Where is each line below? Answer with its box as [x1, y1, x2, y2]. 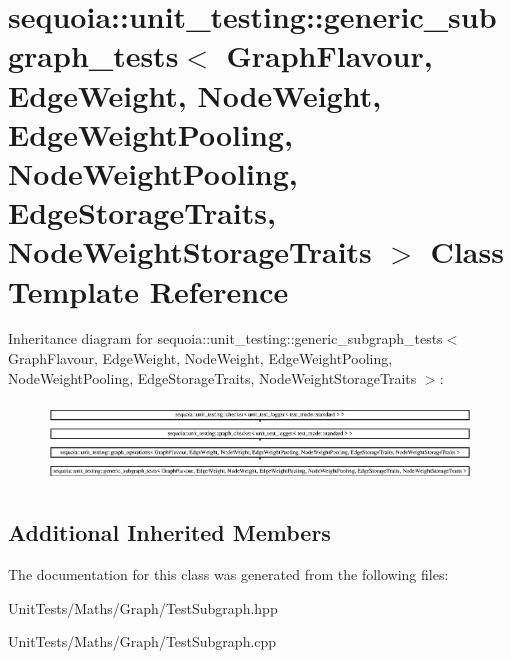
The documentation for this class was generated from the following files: [8, 564, 449, 585]
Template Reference [8, 270, 289, 311]
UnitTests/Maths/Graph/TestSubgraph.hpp [8, 597, 278, 618]
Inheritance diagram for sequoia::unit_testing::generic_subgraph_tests [8, 328, 443, 349]
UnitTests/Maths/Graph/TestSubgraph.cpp [8, 631, 277, 652]
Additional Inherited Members [8, 517, 331, 548]
